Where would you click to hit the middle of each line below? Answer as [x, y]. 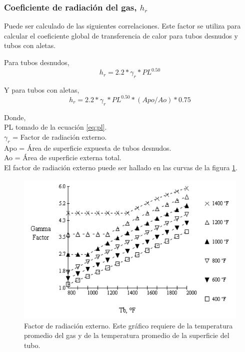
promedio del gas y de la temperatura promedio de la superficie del [127, 335]
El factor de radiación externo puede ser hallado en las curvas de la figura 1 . [121, 167]
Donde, [15, 117]
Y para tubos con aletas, [42, 89]
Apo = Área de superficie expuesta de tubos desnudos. [88, 147]
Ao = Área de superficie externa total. [63, 157]
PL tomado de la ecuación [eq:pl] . [55, 127]
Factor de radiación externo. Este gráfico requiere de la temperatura [128, 325]
